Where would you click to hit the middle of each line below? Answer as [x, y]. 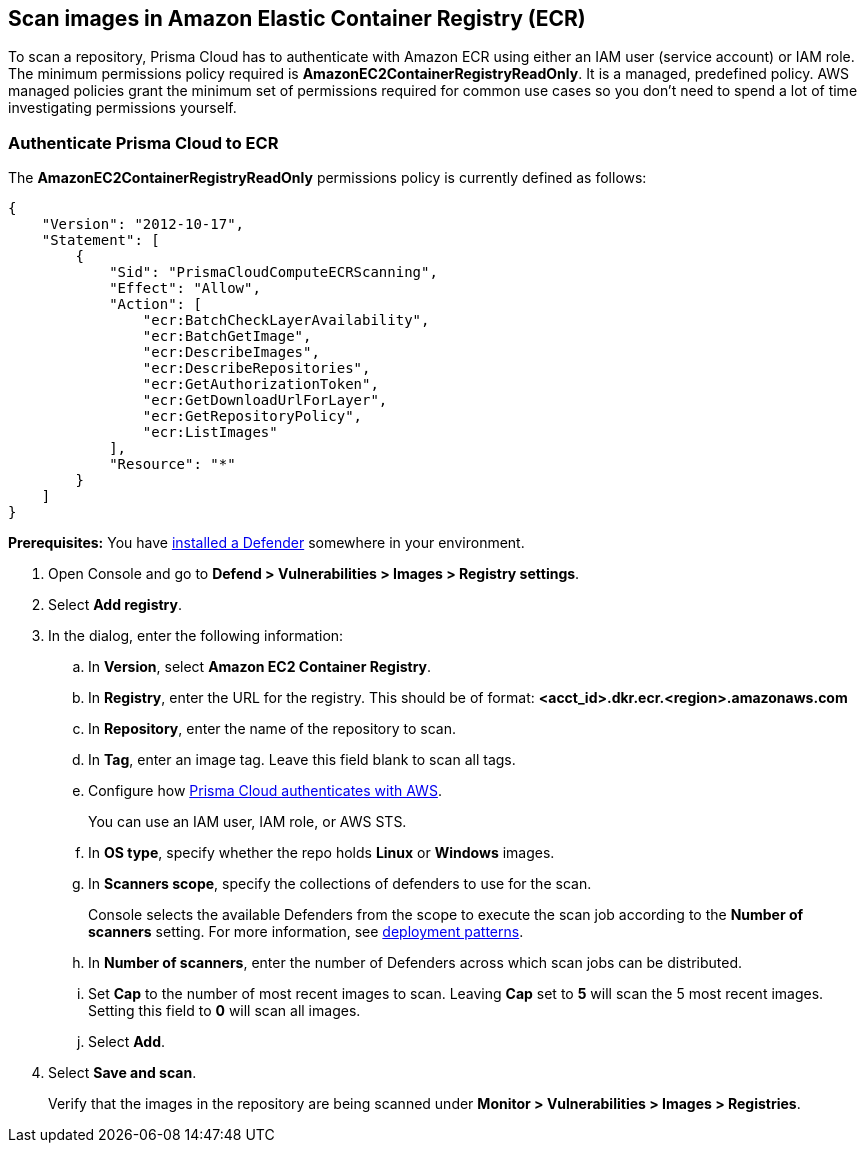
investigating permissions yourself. [122, 108]
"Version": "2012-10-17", [143, 224]
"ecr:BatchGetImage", [227, 336]
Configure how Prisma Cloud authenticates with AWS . [265, 791]
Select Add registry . [115, 605]
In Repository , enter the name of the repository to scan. [272, 729]
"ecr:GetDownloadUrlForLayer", [265, 400]
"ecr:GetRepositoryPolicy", [252, 416]
